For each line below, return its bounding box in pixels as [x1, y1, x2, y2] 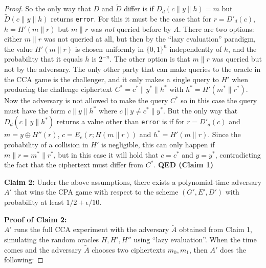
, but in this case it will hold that [53, 149, 159, 160]
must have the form [4, 105, 65, 116]
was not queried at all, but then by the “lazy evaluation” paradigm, [43, 33, 256, 44]
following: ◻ [4, 254, 43, 265]
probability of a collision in [4, 139, 88, 150]
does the [219, 244, 246, 255]
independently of [169, 43, 222, 54]
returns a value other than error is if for [56, 116, 185, 127]
